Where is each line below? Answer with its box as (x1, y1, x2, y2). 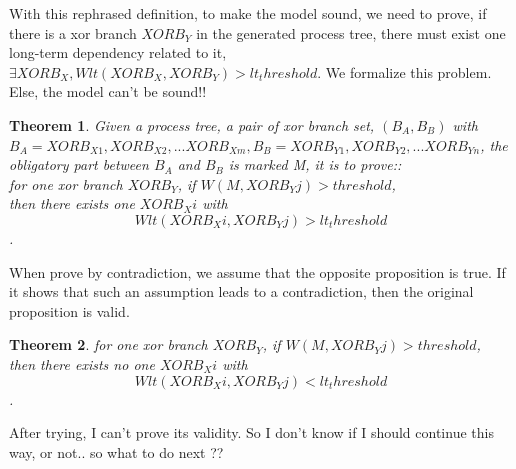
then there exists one (9, 193, 135, 214)
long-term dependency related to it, (9, 42, 227, 63)
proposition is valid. (9, 300, 130, 321)
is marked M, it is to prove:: (228, 154, 402, 175)
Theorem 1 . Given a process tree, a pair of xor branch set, (9, 114, 375, 135)
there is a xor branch (9, 22, 137, 43)
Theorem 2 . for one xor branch (9, 334, 208, 355)
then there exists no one (9, 353, 155, 374)
